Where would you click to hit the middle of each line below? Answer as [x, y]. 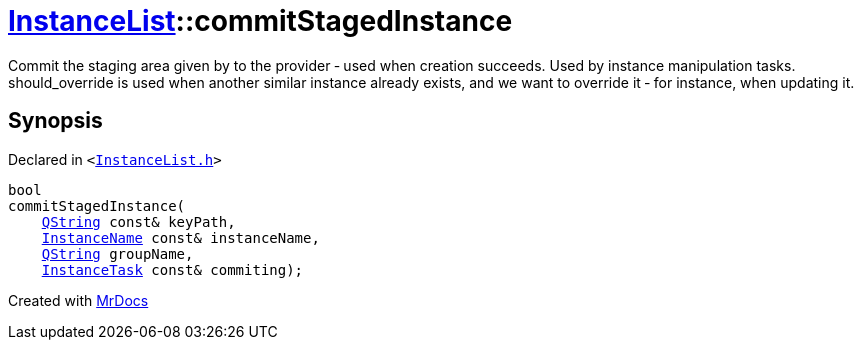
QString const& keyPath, [138, 221]
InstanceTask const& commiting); [172, 269]
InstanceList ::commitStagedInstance [260, 21]
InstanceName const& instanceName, [180, 237]
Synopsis [55, 121]
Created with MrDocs [78, 300]
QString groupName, [117, 253]
